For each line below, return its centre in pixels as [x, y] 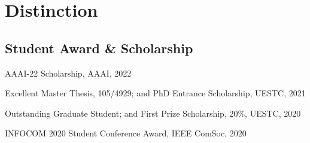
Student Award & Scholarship [99, 48]
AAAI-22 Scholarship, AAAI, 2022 [68, 73]
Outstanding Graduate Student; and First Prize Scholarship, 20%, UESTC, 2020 [153, 113]
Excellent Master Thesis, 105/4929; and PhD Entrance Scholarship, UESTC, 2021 [155, 93]
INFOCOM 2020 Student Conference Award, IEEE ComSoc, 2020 [126, 133]
